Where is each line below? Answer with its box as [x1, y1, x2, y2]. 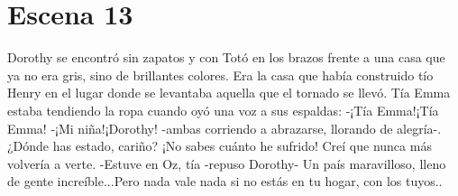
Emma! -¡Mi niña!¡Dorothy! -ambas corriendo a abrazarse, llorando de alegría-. [7, 118, 442, 137]
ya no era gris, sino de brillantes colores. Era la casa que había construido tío [7, 65, 434, 84]
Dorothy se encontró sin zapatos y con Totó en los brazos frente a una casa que [7, 48, 445, 67]
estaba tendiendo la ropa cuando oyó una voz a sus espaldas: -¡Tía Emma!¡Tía [7, 100, 439, 119]
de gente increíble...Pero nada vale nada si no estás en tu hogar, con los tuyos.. [7, 172, 443, 191]
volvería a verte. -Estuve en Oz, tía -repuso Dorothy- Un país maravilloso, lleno [7, 154, 446, 173]
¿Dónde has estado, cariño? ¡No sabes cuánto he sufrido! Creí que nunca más [7, 136, 432, 155]
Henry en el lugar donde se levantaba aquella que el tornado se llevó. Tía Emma [7, 83, 451, 102]
